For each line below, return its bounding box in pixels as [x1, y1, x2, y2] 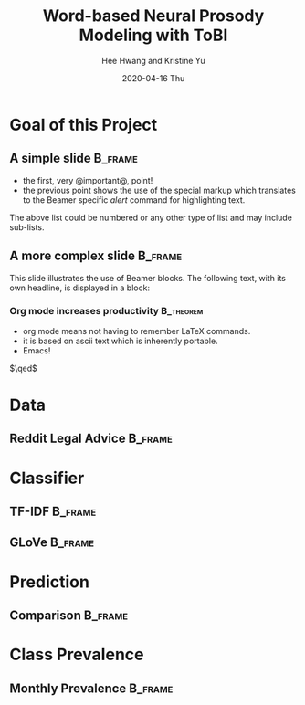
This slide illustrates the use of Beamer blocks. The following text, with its [9, 272, 286, 283]
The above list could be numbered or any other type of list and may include [9, 212, 292, 223]
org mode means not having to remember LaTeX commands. [22, 325, 251, 336]
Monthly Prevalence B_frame [9, 680, 174, 696]
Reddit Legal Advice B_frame [9, 431, 173, 447]
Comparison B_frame [9, 607, 129, 623]
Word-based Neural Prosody [42, 5, 265, 26]
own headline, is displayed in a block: [9, 282, 151, 293]
